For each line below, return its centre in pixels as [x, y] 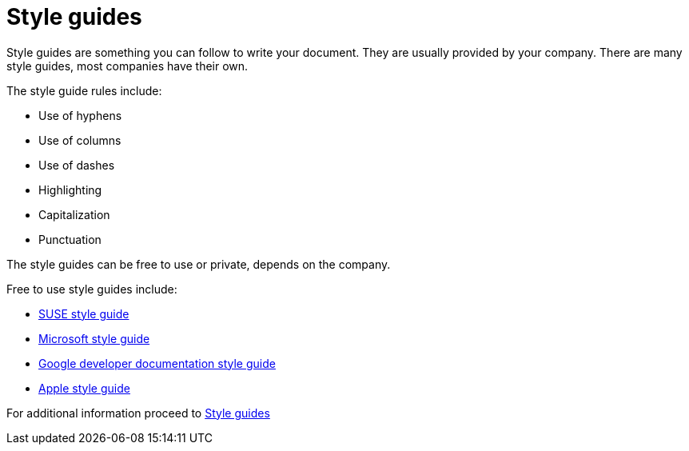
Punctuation [70, 239]
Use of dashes [77, 165]
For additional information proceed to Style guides [138, 413]
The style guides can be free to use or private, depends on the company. [199, 264]
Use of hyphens [80, 115]
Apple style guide [84, 388]
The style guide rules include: [84, 90]
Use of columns [80, 140]
